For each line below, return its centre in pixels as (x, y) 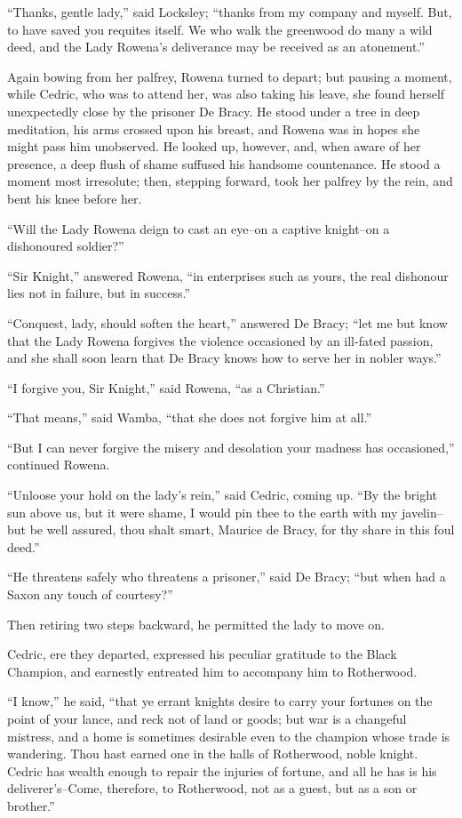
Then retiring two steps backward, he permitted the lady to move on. (196, 624)
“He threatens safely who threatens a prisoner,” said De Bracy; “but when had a (227, 577)
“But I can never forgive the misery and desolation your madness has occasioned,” (231, 447)
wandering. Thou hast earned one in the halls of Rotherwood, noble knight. (213, 754)
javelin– (422, 512)
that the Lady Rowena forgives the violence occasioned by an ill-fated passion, (220, 340)
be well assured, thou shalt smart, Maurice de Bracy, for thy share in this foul (242, 529)
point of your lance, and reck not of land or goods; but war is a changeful (207, 718)
